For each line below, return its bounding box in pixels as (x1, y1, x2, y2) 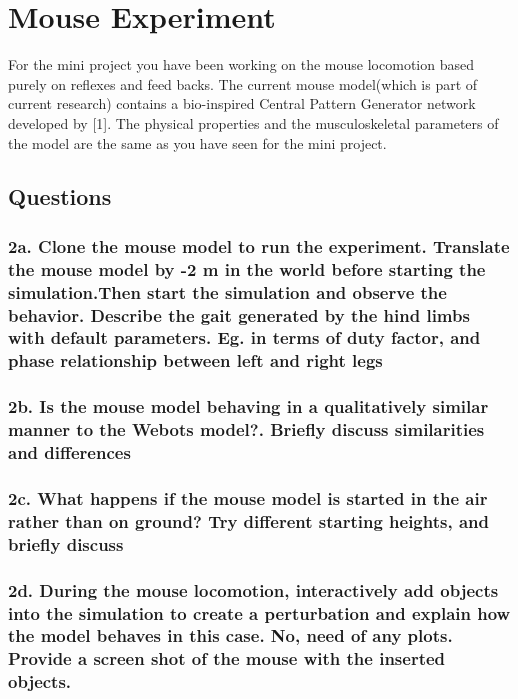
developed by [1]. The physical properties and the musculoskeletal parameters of (8, 112, 499, 133)
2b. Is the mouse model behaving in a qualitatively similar (8, 394, 489, 419)
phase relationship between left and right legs (8, 348, 383, 373)
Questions (8, 181, 112, 212)
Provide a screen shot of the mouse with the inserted (8, 646, 446, 671)
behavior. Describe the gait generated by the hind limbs (8, 302, 470, 327)
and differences (8, 440, 131, 465)
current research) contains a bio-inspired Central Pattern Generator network (8, 93, 476, 114)
